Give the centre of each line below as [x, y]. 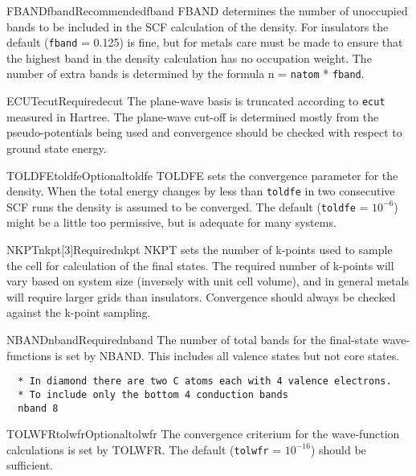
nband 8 [38, 408]
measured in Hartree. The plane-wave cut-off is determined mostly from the [193, 116]
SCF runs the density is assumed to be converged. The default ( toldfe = [188, 206]
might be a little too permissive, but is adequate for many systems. [171, 222]
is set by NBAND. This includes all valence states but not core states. [227, 355]
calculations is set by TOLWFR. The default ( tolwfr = [144, 449]
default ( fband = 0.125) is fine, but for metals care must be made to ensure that [205, 42]
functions [29, 355]
